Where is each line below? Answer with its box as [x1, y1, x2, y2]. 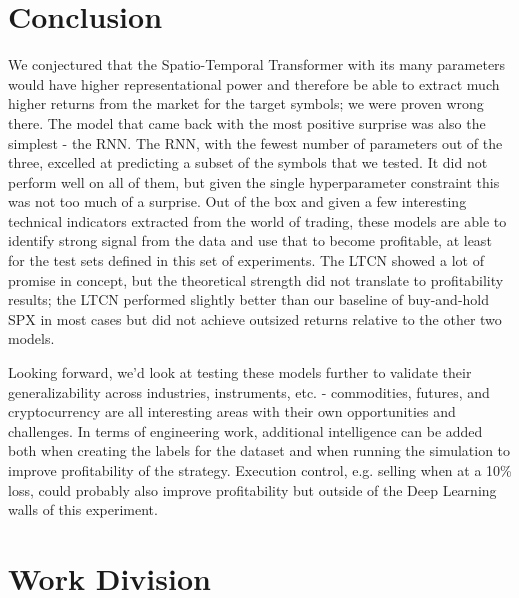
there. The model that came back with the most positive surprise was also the [8, 112, 486, 133]
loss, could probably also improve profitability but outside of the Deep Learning [8, 479, 497, 500]
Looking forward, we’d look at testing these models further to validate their [8, 362, 472, 383]
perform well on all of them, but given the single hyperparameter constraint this [8, 171, 500, 192]
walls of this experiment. [8, 499, 158, 520]
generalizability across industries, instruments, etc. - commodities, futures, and [8, 381, 490, 402]
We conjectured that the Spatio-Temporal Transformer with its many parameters [8, 54, 506, 75]
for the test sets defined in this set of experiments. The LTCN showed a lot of [8, 250, 484, 271]
